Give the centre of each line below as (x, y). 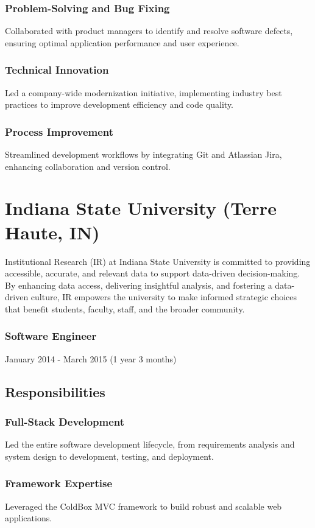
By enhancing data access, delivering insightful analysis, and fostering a (139, 285)
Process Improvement (59, 131)
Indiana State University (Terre (141, 208)
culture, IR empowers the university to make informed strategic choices (164, 297)
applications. (29, 518)
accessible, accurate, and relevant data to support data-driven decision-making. (153, 273)
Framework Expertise (59, 483)
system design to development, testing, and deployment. (109, 456)
